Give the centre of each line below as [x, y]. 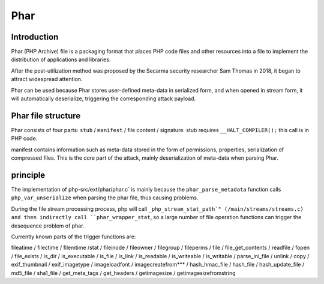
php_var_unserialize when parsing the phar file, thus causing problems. [105, 198]
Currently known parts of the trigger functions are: [73, 237]
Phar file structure [46, 116]
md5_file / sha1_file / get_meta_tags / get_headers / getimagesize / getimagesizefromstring [124, 273]
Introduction [35, 37]
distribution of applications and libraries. [61, 59]
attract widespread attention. [47, 79]
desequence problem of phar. [48, 226]
